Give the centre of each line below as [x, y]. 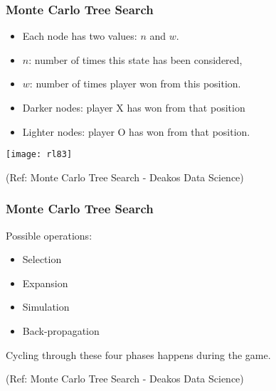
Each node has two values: [80, 36]
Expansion [45, 283]
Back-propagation [61, 331]
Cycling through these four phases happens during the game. [138, 354]
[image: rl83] [39, 155]
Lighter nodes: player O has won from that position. [136, 131]
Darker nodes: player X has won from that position [134, 107]
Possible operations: [49, 235]
